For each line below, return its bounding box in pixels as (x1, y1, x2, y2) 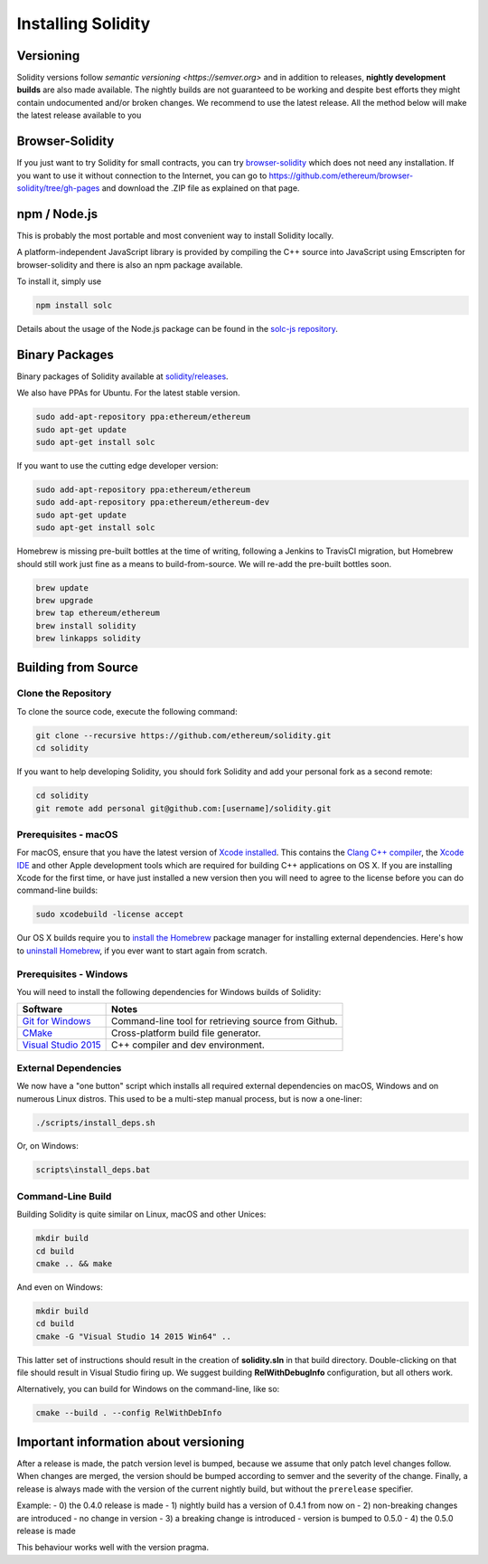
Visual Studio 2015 (22, 1038, 101, 1051)
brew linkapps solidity (35, 633, 142, 644)
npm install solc (35, 299, 113, 310)
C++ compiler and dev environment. (110, 1038, 266, 1051)
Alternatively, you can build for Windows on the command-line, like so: (16, 1384, 280, 1395)
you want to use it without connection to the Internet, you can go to (16, 170, 267, 181)
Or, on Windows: (16, 1141, 79, 1152)
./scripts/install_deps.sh (35, 1117, 155, 1128)
